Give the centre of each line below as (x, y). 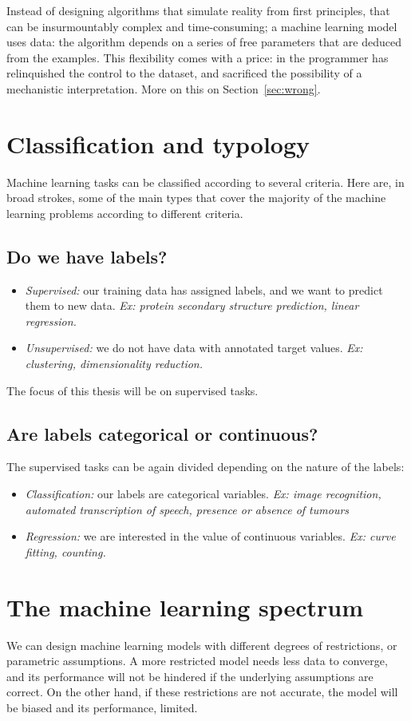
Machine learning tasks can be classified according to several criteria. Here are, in (205, 182)
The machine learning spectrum (185, 606)
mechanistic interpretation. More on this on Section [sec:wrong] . (164, 88)
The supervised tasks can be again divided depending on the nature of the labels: (205, 467)
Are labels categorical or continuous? (162, 433)
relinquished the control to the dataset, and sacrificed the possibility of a (184, 73)
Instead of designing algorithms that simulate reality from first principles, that (198, 10)
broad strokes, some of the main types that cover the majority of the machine (196, 198)
